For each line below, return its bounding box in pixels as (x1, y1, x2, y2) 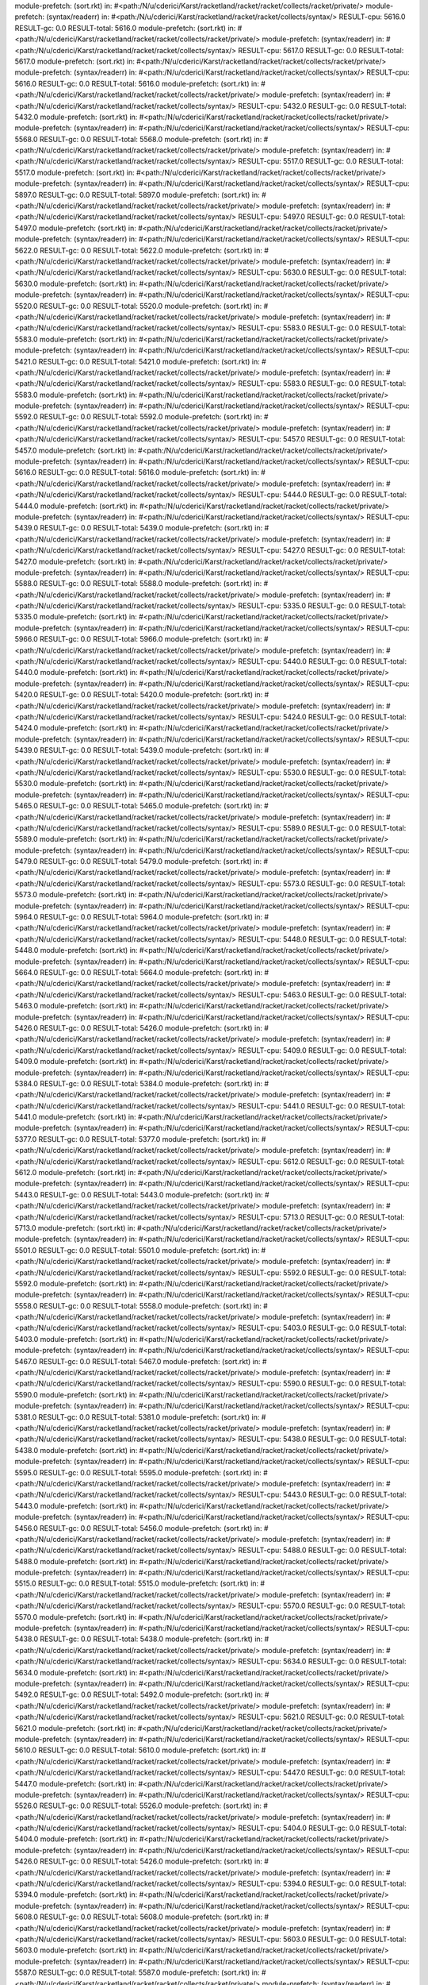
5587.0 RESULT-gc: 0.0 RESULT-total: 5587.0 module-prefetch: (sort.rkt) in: (14, 1968, 261, 1977)
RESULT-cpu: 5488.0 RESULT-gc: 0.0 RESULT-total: (238, 1545, 407, 1555)
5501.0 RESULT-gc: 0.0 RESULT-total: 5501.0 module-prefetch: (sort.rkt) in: (14, 1245, 260, 1255)
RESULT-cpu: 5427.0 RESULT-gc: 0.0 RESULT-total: (238, 545, 406, 555)
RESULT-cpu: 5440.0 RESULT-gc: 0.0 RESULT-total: (238, 657, 407, 666)
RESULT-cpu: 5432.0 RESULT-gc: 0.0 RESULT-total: (238, 101, 407, 110)
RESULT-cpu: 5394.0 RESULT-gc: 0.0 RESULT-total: (238, 1879, 407, 1889)
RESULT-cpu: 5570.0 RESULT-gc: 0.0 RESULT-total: (238, 1601, 406, 1611)
